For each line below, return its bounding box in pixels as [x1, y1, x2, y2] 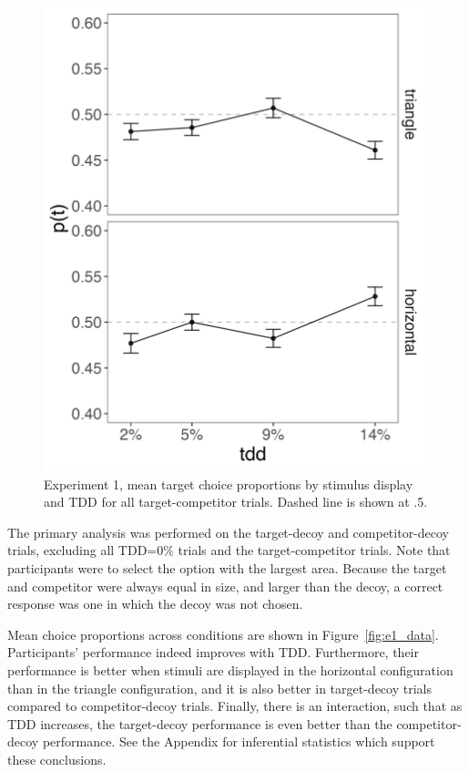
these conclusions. [7, 749, 107, 768]
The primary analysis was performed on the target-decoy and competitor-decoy [7, 522, 450, 541]
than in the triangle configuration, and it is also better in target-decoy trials [7, 678, 432, 697]
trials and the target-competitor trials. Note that [178, 540, 451, 560]
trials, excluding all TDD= [7, 540, 158, 560]
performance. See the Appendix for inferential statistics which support [42, 732, 435, 751]
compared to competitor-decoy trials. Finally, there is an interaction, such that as [7, 696, 463, 715]
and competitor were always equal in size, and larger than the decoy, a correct [7, 576, 444, 595]
